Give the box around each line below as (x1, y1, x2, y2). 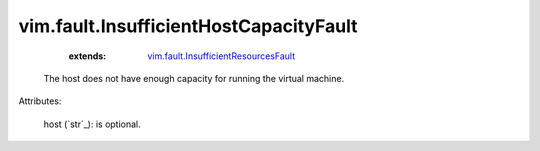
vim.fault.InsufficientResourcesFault (147, 50, 296, 62)
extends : (68, 50, 107, 62)
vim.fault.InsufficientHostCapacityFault (18, 15, 358, 37)
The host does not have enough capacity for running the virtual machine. (43, 72, 345, 84)
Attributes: (18, 95, 62, 107)
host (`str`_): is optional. (43, 118, 142, 130)
